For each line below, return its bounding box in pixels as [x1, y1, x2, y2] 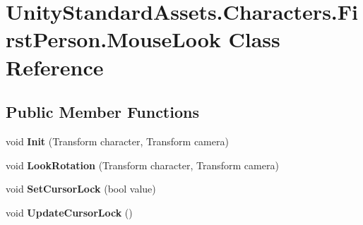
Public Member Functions [6, 101, 199, 123]
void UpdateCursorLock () [6, 205, 133, 219]
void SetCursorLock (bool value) [6, 181, 156, 196]
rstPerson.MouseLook [6, 25, 221, 54]
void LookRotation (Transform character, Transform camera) [6, 157, 279, 172]
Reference [6, 52, 104, 81]
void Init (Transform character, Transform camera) [6, 133, 229, 148]
